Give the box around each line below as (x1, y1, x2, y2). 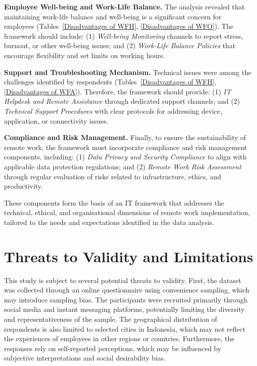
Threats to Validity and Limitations (4, 246, 254, 266)
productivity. (4, 181, 43, 191)
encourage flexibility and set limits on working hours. (4, 50, 165, 60)
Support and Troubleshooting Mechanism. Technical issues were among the (4, 67, 252, 77)
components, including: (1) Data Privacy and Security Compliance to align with (4, 151, 247, 162)
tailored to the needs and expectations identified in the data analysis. (4, 217, 214, 227)
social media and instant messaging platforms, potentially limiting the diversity (4, 304, 245, 314)
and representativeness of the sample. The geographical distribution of (4, 313, 217, 324)
